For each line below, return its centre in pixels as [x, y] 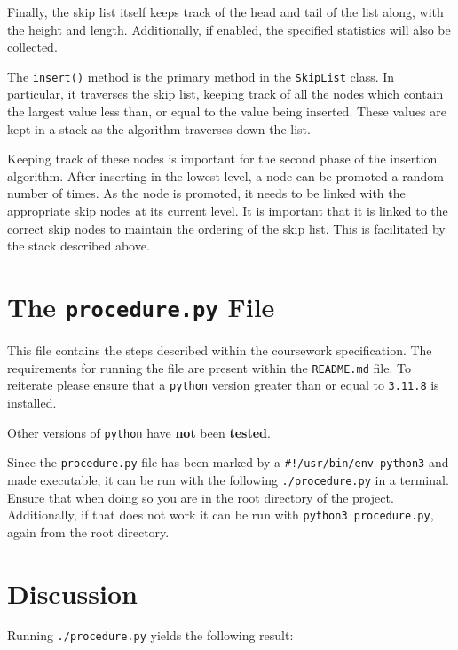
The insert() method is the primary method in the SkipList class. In [201, 76]
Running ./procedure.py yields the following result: [150, 635]
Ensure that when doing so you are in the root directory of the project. [201, 497]
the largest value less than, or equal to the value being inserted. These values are [227, 111]
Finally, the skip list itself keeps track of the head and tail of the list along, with [225, 12]
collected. [32, 47]
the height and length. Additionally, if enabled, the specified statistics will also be [229, 29]
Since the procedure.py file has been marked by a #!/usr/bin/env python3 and [228, 462]
